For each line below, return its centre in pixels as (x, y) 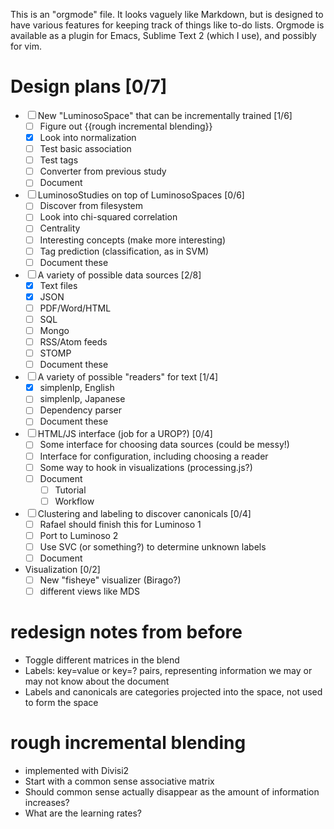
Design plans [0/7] (89, 86)
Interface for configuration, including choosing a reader (154, 456)
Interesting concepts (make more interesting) (133, 240)
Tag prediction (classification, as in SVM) (124, 251)
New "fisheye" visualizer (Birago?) (110, 580)
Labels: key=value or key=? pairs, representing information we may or (168, 671)
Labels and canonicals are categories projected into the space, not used (173, 692)
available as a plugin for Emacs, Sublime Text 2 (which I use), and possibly (163, 35)
